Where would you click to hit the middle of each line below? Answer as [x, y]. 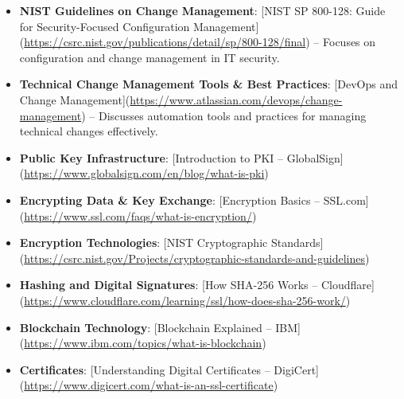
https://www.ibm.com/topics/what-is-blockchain [143, 343]
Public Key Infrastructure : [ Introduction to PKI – [151, 157]
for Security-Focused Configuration [105, 26]
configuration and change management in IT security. [150, 57]
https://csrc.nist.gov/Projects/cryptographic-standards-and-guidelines [195, 258]
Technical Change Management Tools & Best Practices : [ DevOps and [208, 84]
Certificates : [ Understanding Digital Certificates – [145, 369]
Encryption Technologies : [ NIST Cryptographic [144, 243]
